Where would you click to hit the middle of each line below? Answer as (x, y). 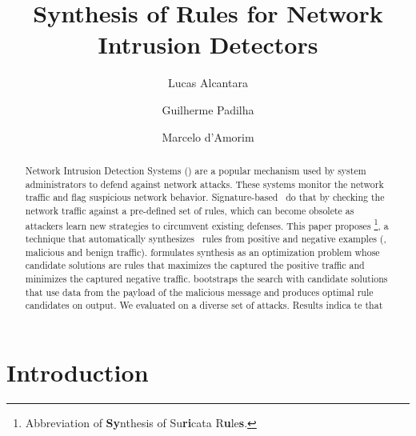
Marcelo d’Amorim (208, 136)
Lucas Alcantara (208, 83)
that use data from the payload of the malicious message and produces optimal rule (199, 292)
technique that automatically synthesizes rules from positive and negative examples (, (206, 239)
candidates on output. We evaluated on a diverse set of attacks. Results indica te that (204, 305)
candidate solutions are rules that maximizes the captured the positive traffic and (195, 265)
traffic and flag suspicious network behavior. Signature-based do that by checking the (205, 197)
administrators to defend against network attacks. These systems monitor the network (204, 184)
